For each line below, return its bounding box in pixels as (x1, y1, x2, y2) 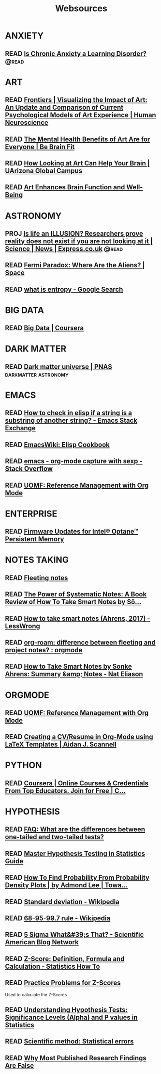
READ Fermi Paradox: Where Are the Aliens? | (5, 261, 145, 269)
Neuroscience (5, 118, 48, 127)
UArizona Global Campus (5, 166, 83, 175)
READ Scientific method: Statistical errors (5, 1037, 134, 1046)
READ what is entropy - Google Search (5, 285, 123, 294)
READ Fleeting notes (5, 574, 68, 582)
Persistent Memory (5, 535, 64, 544)
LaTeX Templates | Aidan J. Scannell (5, 741, 117, 749)
